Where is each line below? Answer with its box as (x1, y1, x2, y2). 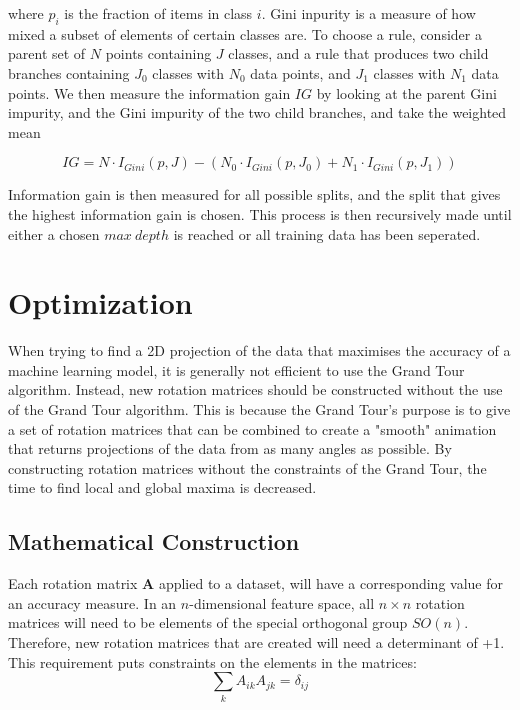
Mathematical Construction (8, 526, 300, 557)
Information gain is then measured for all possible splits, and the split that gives (8, 184, 501, 205)
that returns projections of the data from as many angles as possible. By (8, 438, 452, 459)
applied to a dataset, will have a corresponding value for (158, 573, 503, 594)
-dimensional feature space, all (189, 592, 375, 613)
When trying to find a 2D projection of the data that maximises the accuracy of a (8, 340, 511, 361)
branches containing (8, 62, 130, 83)
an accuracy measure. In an (8, 592, 177, 613)
